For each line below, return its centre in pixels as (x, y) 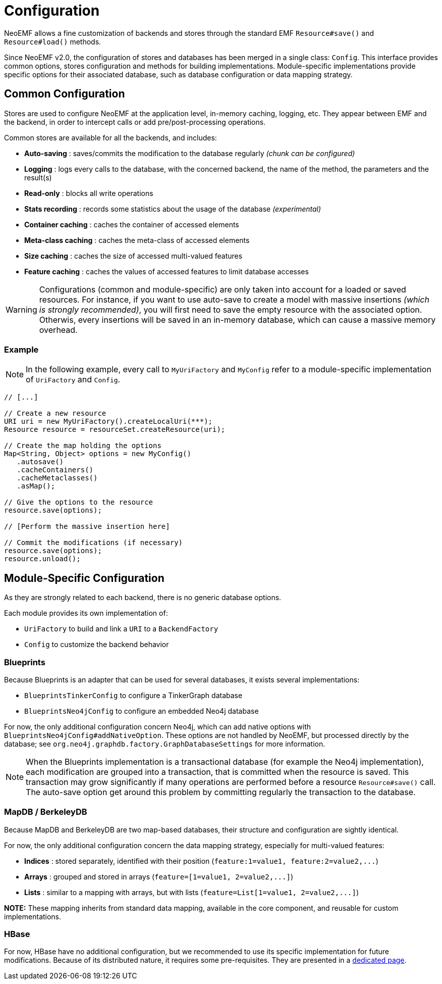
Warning (21, 309)
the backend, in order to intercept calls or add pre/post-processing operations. (135, 122)
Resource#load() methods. (53, 41)
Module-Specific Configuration (84, 578)
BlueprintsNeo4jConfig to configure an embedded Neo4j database (142, 711)
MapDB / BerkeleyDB (46, 812)
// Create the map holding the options (83, 446)
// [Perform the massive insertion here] (87, 527)
